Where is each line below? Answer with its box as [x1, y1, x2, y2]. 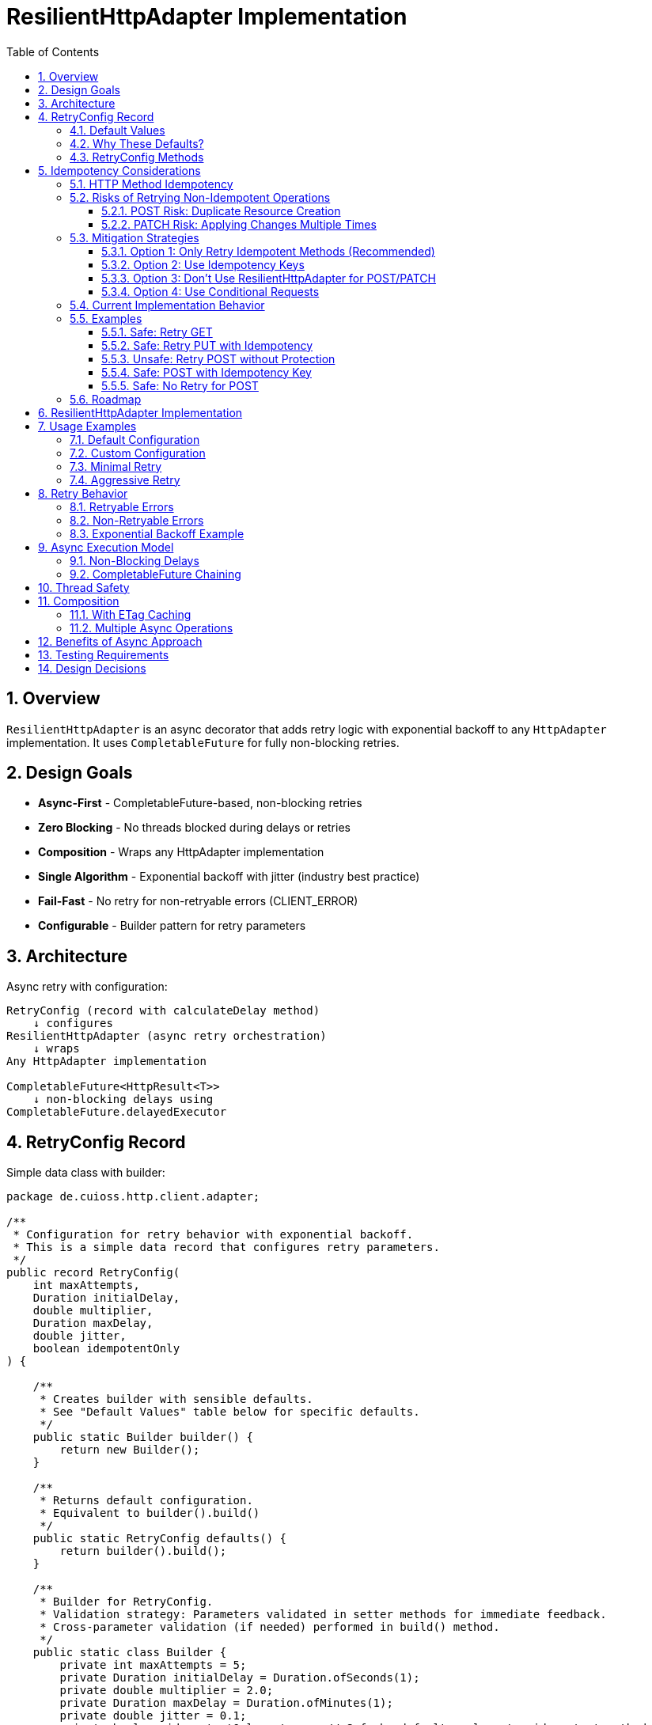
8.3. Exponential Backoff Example [70, 526, 244, 540]
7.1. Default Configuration [70, 432, 200, 446]
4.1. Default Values [70, 123, 165, 137]
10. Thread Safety [38, 580, 130, 594]
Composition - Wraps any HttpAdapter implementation [38, 845, 324, 859]
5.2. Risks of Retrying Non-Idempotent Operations [70, 190, 331, 204]
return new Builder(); [59, 1443, 200, 1457]
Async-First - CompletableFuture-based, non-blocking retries [38, 796, 362, 810]
